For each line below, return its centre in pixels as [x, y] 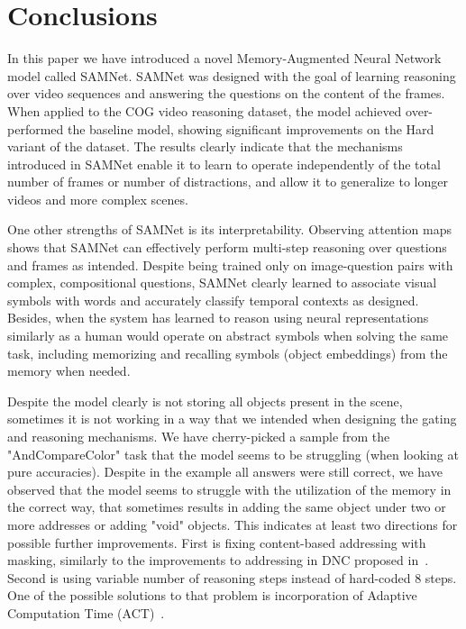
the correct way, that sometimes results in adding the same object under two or [227, 507]
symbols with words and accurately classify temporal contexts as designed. [213, 300]
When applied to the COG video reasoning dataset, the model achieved [205, 110]
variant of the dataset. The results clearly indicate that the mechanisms [205, 146]
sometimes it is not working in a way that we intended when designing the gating [232, 419]
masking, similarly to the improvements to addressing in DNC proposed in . [218, 560]
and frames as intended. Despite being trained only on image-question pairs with [230, 264]
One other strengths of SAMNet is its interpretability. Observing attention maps [230, 229]
